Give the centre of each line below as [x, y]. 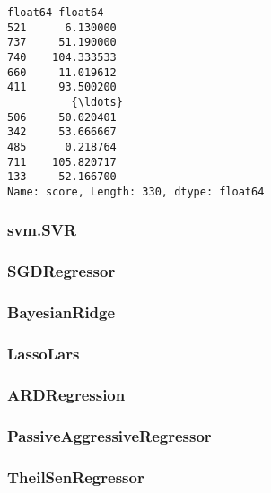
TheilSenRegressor [76, 476]
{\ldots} [97, 102]
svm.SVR [42, 230]
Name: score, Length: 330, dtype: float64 [136, 191]
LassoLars [44, 353]
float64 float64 [56, 13]
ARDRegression [66, 394]
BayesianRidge [61, 312]
